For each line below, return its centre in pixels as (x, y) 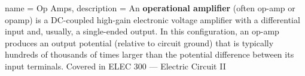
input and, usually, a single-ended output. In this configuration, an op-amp (142, 31)
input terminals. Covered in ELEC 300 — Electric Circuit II (115, 66)
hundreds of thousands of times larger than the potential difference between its (150, 54)
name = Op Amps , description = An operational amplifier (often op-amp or (150, 8)
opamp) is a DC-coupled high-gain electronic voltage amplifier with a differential (152, 19)
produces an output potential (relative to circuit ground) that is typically (139, 42)
